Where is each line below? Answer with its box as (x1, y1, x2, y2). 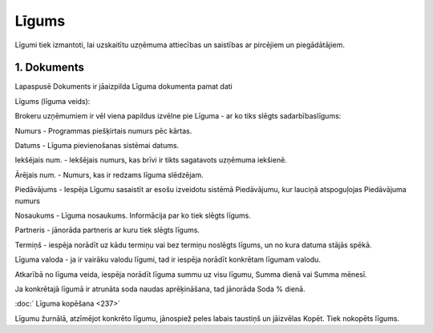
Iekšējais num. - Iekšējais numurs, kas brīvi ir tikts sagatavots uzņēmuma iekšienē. (14, 155, 288, 165)
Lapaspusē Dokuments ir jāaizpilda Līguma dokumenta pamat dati (14, 82, 233, 91)
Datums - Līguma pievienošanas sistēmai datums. (14, 141, 180, 150)
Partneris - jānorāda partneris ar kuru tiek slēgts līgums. (14, 225, 200, 235)
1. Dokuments (14, 61, 84, 74)
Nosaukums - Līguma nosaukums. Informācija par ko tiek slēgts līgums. (14, 211, 252, 220)
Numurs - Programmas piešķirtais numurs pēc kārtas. (14, 126, 192, 135)
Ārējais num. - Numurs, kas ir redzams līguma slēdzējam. (14, 170, 204, 179)
